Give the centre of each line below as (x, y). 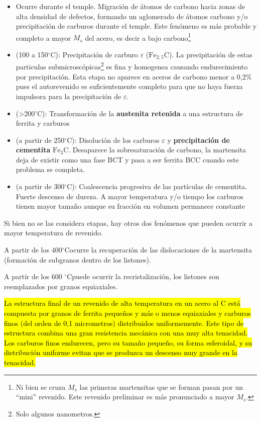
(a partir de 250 (40, 140)
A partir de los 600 (33, 276)
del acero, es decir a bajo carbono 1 (138, 37)
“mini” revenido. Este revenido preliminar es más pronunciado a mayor (125, 397)
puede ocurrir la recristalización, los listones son (146, 276)
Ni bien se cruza (41, 387)
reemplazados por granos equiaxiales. (61, 286)
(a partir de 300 (40, 186)
